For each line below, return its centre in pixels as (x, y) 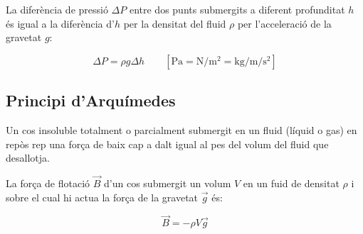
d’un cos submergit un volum (168, 183)
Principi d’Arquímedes (91, 100)
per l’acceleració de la (284, 23)
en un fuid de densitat (291, 183)
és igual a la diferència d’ (60, 23)
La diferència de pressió (57, 9)
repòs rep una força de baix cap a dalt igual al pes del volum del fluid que (167, 144)
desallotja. (28, 158)
